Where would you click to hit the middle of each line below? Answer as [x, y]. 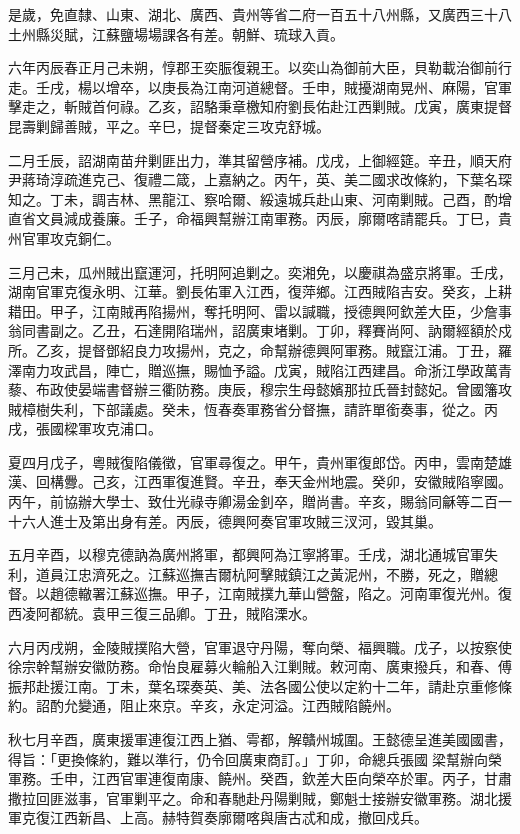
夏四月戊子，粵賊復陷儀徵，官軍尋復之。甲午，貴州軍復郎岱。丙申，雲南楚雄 [260, 461]
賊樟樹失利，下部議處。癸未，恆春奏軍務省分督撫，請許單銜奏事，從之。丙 [253, 408]
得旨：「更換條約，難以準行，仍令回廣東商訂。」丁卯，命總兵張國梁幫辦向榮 [255, 758]
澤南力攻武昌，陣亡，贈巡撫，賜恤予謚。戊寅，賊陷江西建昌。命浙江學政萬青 [260, 369]
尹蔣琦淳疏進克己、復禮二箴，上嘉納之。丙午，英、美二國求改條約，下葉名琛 [260, 179]
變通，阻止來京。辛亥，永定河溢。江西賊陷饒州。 [238, 705]
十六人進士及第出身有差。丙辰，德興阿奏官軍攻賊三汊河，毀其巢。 [225, 520]
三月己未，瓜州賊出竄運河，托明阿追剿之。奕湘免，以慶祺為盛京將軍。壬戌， [260, 271]
